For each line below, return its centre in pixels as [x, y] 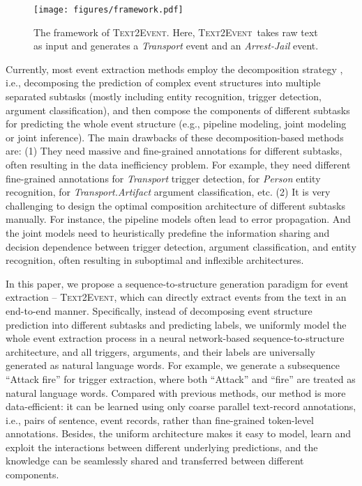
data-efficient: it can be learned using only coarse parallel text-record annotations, [181, 406]
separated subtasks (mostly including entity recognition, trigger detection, [164, 96]
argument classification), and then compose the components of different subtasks [178, 110]
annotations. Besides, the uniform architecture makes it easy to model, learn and [178, 433]
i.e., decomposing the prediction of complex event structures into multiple [163, 83]
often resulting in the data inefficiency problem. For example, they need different [178, 164]
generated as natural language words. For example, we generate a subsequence [173, 365]
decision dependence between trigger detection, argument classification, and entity [181, 246]
